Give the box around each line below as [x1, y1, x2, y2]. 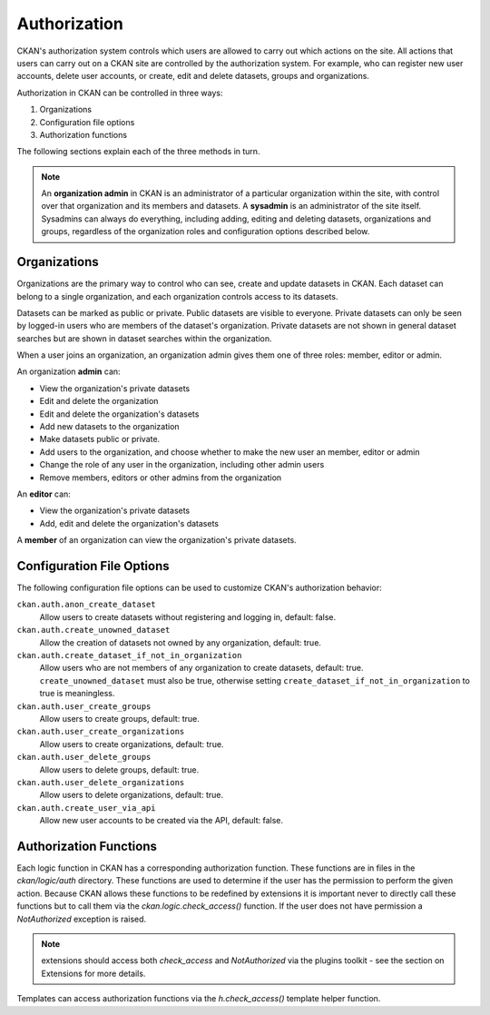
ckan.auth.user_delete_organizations [16, 777, 185, 787]
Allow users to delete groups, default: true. [39, 764, 200, 775]
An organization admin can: [16, 366, 122, 377]
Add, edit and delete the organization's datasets [39, 517, 220, 528]
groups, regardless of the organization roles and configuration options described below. [41, 226, 370, 237]
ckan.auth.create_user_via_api [16, 803, 156, 813]
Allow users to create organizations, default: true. [39, 738, 224, 749]
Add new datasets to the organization [39, 421, 181, 432]
